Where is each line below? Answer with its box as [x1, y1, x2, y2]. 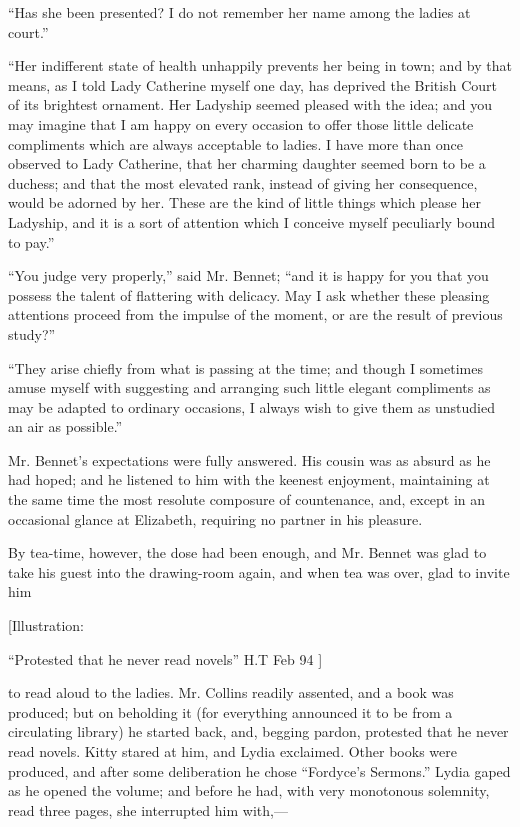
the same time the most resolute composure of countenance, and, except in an [8, 489, 486, 510]
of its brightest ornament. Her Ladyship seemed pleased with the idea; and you [8, 94, 493, 115]
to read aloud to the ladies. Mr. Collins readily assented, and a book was [8, 682, 454, 703]
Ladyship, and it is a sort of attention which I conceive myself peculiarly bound [8, 211, 496, 232]
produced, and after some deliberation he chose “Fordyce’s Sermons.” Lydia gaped [8, 760, 511, 781]
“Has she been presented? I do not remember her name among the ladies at [8, 2, 471, 22]
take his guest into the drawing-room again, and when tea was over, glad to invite [8, 561, 510, 582]
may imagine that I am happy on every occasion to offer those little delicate [8, 113, 474, 134]
